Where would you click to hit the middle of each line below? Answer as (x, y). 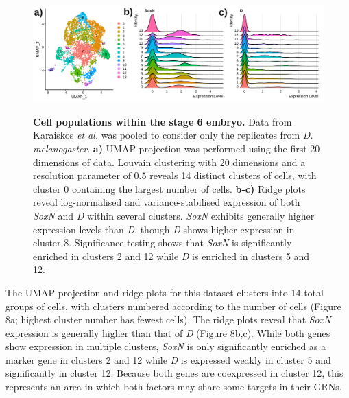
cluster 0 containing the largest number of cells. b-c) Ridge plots (169, 188)
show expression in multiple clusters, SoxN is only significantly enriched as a (166, 346)
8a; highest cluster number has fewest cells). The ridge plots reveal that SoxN (168, 319)
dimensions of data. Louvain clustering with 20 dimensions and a (169, 162)
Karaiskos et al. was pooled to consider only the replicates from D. (173, 135)
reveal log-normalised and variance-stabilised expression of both (167, 202)
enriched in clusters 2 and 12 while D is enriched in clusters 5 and (171, 256)
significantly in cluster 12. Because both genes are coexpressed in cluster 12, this (174, 373)
